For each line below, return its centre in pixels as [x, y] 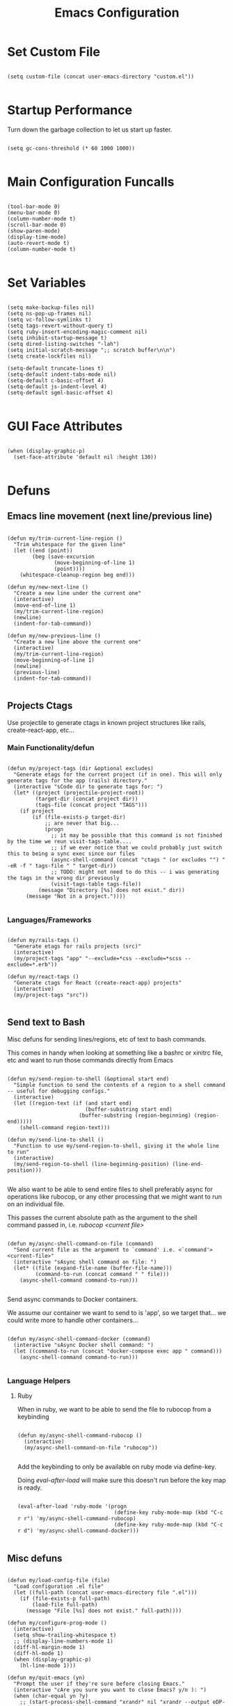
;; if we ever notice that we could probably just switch [137, 847]
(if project [37, 811]
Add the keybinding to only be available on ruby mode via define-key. [117, 1467]
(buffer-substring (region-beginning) [135, 1115]
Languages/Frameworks [49, 920]
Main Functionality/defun [51, 748]
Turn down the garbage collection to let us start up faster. [90, 129]
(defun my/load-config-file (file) [59, 1581]
